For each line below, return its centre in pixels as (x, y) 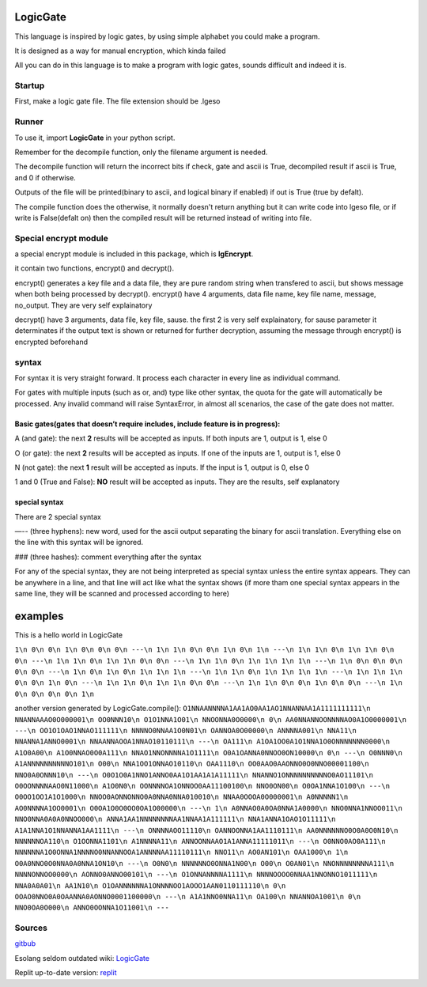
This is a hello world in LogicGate (68, 635)
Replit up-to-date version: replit (66, 973)
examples (39, 616)
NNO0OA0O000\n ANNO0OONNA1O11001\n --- (92, 908)
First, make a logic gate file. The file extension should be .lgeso (117, 101)
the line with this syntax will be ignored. (79, 543)
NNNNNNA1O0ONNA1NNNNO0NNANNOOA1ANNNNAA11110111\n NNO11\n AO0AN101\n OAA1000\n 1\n (181, 853)
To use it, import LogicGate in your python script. (95, 138)
